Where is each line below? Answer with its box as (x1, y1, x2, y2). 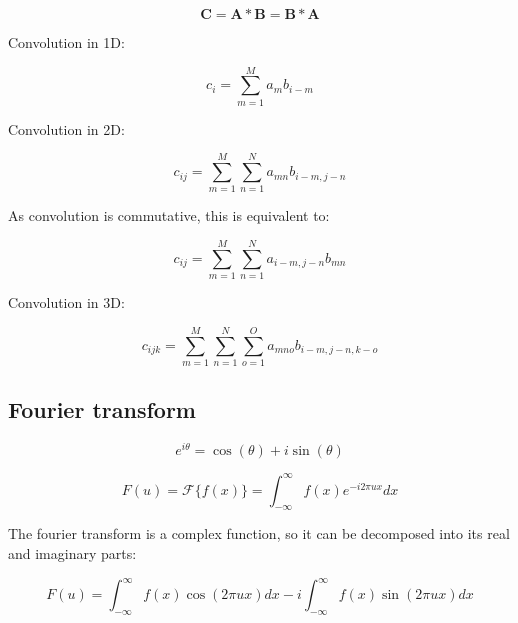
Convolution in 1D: (8, 32, 125, 52)
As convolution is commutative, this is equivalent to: (8, 205, 330, 226)
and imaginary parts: (8, 543, 137, 564)
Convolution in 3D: (8, 292, 125, 313)
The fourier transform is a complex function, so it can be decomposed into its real (8, 523, 510, 544)
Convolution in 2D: (8, 118, 125, 139)
